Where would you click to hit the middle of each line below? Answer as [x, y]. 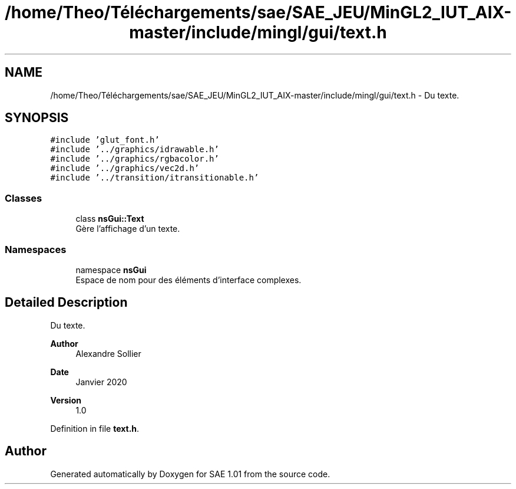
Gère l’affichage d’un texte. [128, 229]
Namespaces [36, 249]
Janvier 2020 [101, 382]
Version [66, 400]
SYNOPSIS [37, 118]
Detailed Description [66, 303]
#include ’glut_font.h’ [105, 140]
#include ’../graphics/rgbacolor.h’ [135, 159]
